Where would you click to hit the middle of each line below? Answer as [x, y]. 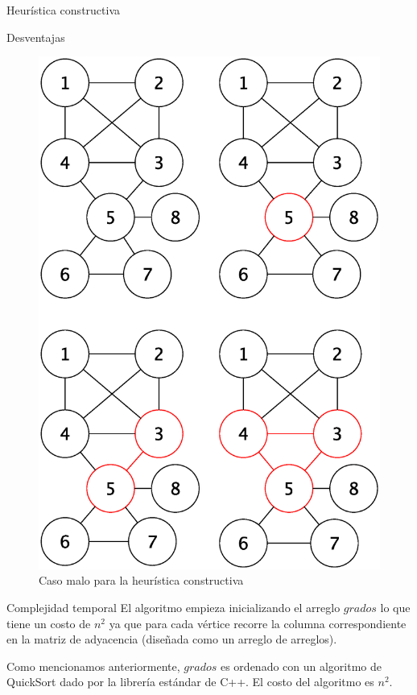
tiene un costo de [49, 623]
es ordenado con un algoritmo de [301, 666]
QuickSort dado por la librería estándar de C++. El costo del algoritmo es [190, 682]
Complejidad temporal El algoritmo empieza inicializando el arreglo [173, 607]
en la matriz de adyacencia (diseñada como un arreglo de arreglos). [172, 639]
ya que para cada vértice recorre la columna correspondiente [258, 623]
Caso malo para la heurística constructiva [141, 580]
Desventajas [36, 37]
